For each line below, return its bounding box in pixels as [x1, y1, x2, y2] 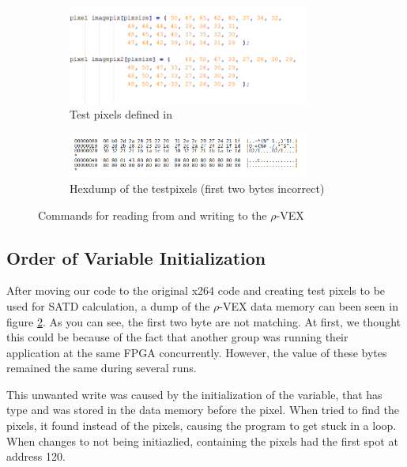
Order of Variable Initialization [6, 245, 266, 269]
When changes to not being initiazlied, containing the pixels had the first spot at [6, 432, 398, 449]
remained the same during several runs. [6, 360, 197, 376]
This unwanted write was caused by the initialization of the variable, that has [6, 386, 383, 402]
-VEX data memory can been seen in [219, 297, 398, 314]
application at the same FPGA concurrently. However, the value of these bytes [6, 344, 387, 360]
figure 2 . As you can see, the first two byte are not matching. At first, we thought [6, 313, 401, 330]
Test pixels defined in [70, 106, 173, 122]
